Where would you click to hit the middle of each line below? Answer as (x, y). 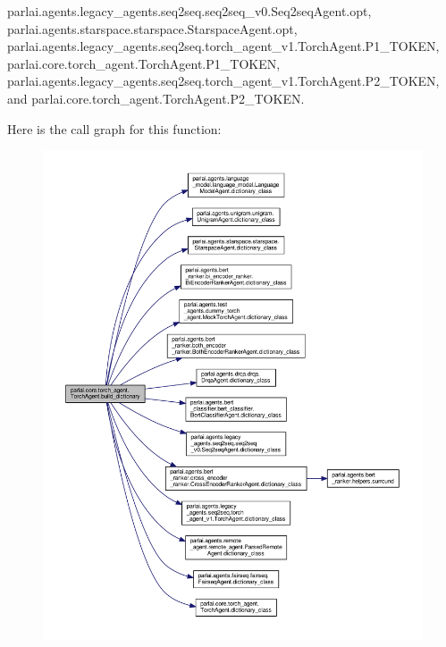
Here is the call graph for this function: (114, 128)
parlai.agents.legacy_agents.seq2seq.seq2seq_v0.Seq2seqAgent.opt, (189, 11)
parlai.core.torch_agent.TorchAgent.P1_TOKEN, (144, 63)
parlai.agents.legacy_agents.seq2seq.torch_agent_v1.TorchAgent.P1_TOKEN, (223, 46)
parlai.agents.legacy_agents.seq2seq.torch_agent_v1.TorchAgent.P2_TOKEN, (223, 81)
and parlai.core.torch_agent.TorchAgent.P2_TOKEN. (156, 98)
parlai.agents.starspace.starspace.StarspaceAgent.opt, (152, 28)
